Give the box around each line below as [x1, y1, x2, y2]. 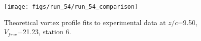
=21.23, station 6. [17, 27, 71, 37]
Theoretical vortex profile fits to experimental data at [4, 17, 166, 27]
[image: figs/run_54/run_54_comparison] [4, 3, 138, 10]
